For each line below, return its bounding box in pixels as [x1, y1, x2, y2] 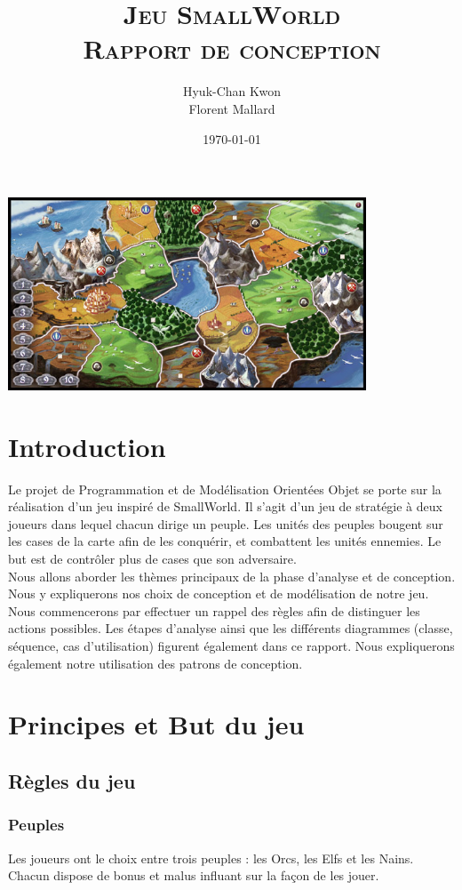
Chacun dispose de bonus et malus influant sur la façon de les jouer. [8, 866, 379, 885]
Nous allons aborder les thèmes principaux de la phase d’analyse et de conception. [8, 566, 456, 585]
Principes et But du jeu [8, 706, 305, 742]
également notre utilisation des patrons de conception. [8, 653, 303, 672]
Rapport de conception [83, 30, 381, 67]
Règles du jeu [8, 766, 136, 794]
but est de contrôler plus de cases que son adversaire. [8, 549, 297, 568]
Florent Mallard [188, 99, 275, 117]
